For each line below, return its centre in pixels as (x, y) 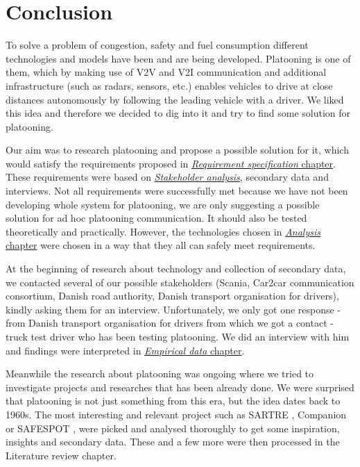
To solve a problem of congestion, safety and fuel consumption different (157, 45)
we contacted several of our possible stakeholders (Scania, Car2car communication (180, 282)
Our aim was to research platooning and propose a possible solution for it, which (177, 150)
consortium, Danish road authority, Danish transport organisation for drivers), (172, 296)
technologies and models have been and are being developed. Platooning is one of (178, 58)
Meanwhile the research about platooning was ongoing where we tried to (160, 374)
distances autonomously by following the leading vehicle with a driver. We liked (175, 99)
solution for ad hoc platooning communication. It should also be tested (156, 218)
